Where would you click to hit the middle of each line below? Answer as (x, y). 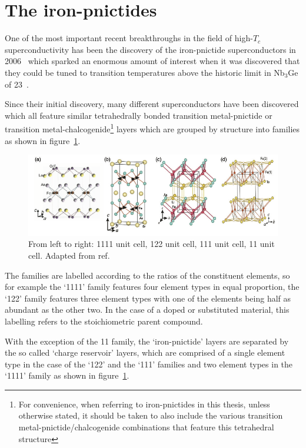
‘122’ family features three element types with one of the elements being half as (148, 298)
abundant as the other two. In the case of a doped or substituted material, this (147, 310)
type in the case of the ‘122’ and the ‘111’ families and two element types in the (149, 364)
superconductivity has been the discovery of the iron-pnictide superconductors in (150, 49)
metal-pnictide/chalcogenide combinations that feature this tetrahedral (146, 427)
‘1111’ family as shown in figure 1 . (67, 375)
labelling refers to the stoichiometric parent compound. (104, 321)
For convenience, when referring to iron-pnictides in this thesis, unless (144, 404)
